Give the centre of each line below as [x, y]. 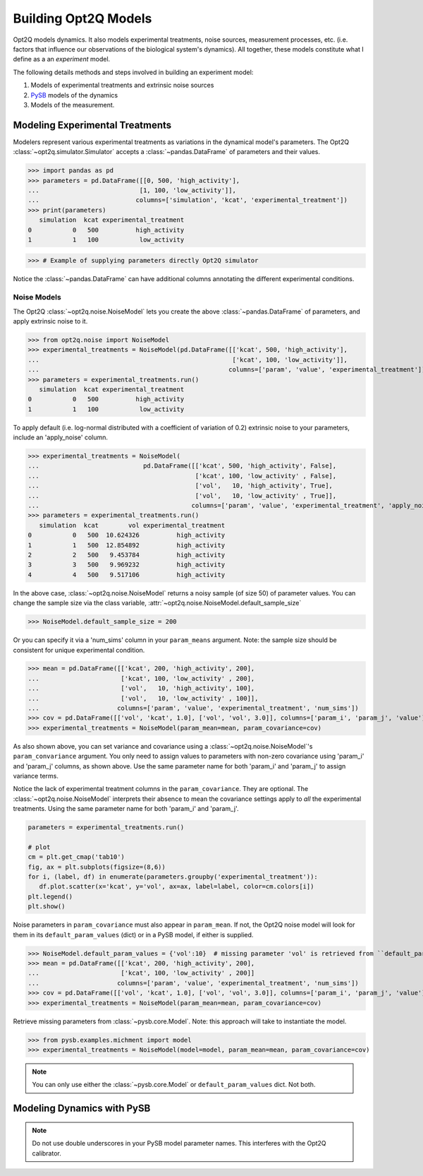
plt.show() [47, 907]
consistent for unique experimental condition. [79, 650]
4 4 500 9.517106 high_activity [127, 575]
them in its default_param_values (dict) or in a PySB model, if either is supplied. [133, 934]
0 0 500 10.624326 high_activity [127, 535]
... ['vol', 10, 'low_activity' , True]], [182, 495]
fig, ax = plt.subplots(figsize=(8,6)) [97, 867]
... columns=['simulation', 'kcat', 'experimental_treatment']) [188, 200]
